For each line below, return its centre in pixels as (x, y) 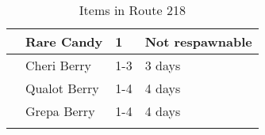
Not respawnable (198, 41)
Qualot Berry (62, 88)
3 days (163, 65)
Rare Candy (64, 41)
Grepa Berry (60, 111)
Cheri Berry (59, 65)
